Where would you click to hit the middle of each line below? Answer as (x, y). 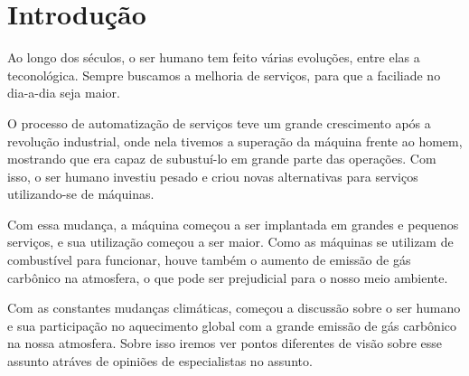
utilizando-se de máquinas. (81, 194)
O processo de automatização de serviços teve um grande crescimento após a (219, 122)
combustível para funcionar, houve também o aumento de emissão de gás (209, 260)
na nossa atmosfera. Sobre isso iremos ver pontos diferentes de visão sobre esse (225, 343)
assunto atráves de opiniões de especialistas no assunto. (160, 361)
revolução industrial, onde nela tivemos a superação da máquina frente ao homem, (235, 141)
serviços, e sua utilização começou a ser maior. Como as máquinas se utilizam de (230, 242)
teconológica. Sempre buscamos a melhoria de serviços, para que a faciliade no (224, 75)
